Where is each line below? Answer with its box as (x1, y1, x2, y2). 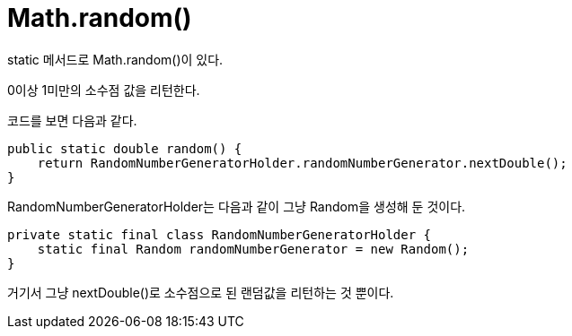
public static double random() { (7, 141, 242, 156)
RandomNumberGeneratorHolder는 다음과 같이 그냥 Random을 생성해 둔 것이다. (7, 198, 466, 214)
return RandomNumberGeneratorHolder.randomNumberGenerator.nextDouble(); (37, 155, 568, 170)
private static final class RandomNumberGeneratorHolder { (7, 227, 432, 242)
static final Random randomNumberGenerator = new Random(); (37, 241, 470, 256)
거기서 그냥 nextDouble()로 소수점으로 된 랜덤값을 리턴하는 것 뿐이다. (7, 284, 394, 300)
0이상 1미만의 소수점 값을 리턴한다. (7, 82, 200, 98)
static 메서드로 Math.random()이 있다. (7, 51, 224, 67)
